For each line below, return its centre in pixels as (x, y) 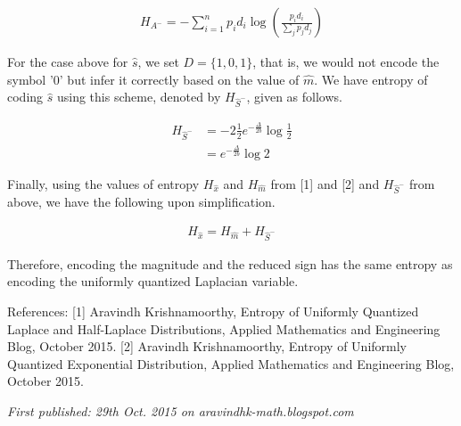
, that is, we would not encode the (346, 62)
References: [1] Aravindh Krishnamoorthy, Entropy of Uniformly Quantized (213, 311)
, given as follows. (294, 97)
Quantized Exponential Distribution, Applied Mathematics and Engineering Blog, (231, 363)
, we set (158, 62)
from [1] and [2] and (325, 183)
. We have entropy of (371, 79)
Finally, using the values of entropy (103, 183)
